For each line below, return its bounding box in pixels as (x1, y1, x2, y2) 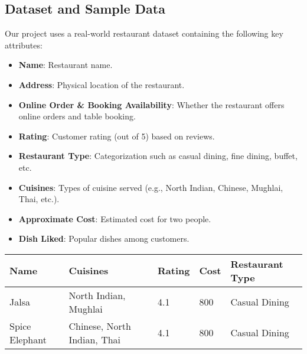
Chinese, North (68, 319, 131, 333)
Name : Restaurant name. (18, 59, 113, 71)
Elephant (9, 332, 47, 346)
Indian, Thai (68, 332, 121, 346)
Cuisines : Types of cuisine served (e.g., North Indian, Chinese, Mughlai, (18, 181, 283, 193)
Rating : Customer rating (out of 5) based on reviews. (18, 129, 215, 142)
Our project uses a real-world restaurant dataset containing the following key (5, 27, 283, 40)
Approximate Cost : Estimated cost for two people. (18, 212, 211, 225)
